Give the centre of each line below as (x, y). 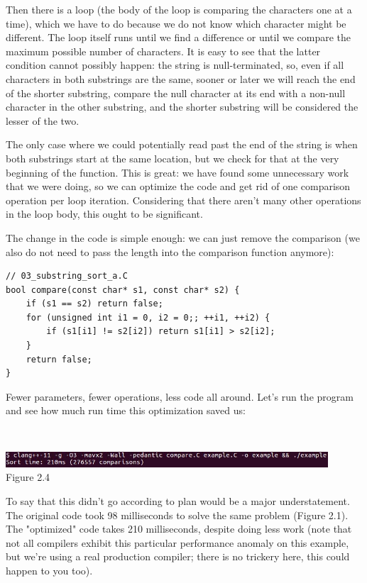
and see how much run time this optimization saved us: (126, 410)
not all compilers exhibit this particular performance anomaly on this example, (177, 542)
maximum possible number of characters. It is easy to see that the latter (163, 51)
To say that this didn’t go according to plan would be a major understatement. (178, 500)
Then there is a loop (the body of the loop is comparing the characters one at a (179, 9)
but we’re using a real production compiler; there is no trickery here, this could (178, 556)
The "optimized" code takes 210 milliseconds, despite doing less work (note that (179, 529)
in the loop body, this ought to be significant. (104, 214)
